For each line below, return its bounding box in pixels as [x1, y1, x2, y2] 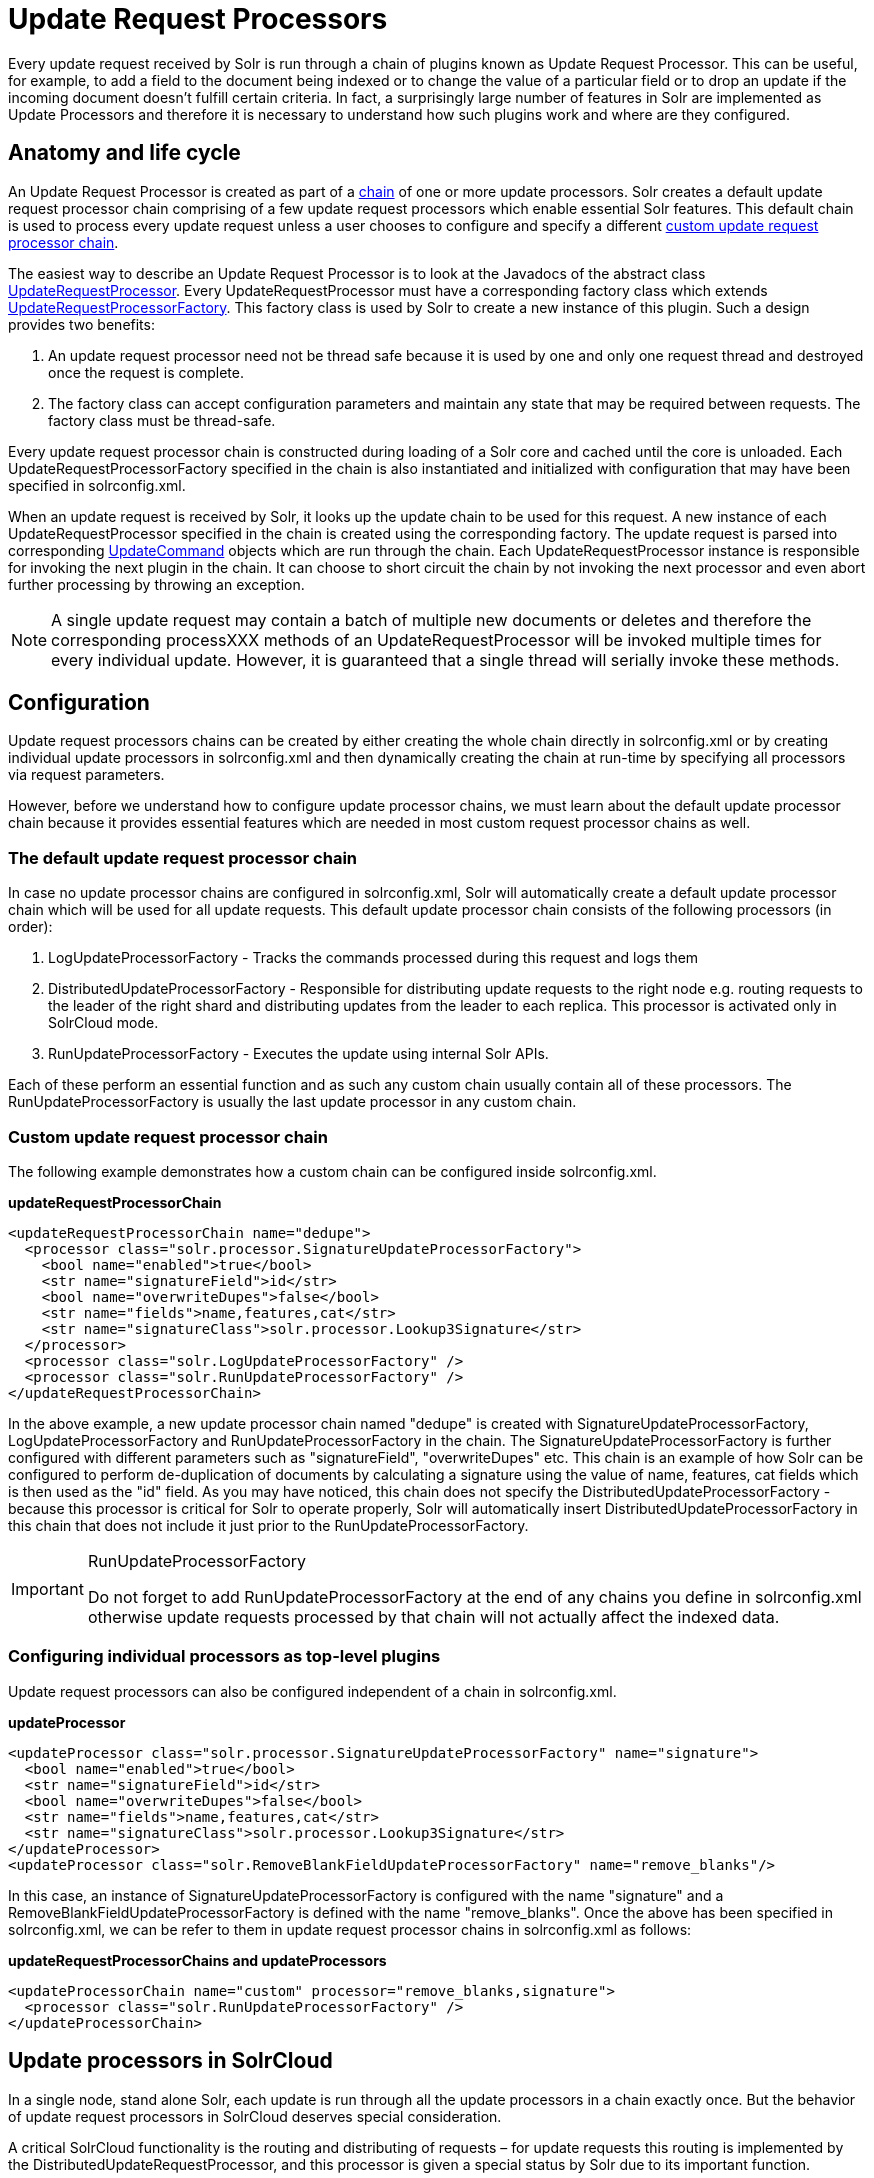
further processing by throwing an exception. [8, 575, 305, 593]
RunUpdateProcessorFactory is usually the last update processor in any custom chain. [8, 1093, 577, 1111]
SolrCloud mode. [48, 1014, 159, 1032]
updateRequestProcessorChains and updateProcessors [8, 1951, 387, 1969]
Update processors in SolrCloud [8, 2048, 333, 2074]
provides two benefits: [8, 315, 155, 333]
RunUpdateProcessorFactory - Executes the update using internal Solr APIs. [48, 1045, 549, 1063]
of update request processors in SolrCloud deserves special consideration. [8, 2107, 502, 2125]
